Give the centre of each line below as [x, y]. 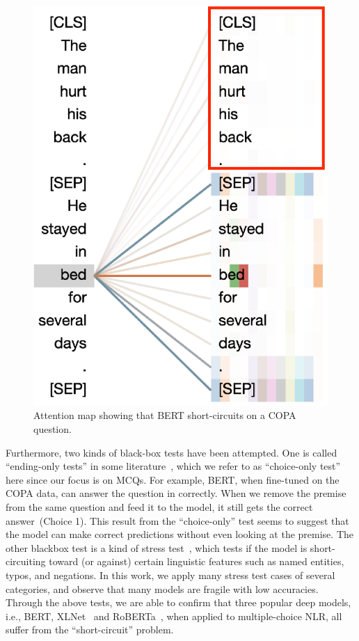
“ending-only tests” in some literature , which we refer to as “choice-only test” [173, 466]
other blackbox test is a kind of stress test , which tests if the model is [157, 547]
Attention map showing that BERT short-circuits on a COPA [165, 415]
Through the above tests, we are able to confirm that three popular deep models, [178, 602]
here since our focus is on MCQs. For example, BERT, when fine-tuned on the [173, 479]
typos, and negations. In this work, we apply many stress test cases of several [170, 575]
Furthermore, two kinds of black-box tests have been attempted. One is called [171, 452]
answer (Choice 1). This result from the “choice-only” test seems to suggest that [177, 520]
